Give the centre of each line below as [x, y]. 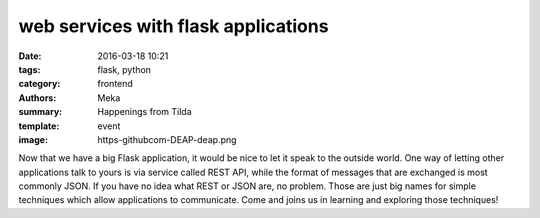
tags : [29, 69]
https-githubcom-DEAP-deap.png [167, 139]
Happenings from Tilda [144, 112]
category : [39, 84]
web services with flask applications [173, 26]
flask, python [124, 69]
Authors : [37, 97]
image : [33, 139]
